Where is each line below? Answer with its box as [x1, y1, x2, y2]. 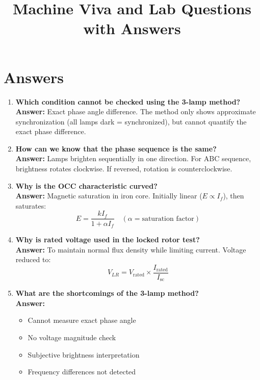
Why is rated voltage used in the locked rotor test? [15, 234, 200, 244]
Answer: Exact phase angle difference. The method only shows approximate [15, 106, 256, 117]
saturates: [15, 200, 46, 211]
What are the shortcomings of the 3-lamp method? [15, 288, 199, 298]
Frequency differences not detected [28, 366, 136, 377]
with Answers [83, 18, 181, 39]
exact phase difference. [15, 126, 86, 137]
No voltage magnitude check [28, 332, 116, 343]
